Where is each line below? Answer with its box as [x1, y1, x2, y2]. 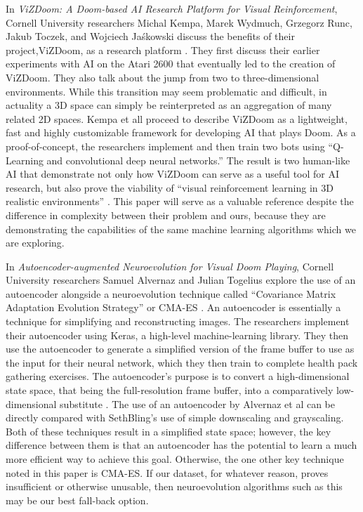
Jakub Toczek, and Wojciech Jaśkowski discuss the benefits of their [6, 29, 295, 44]
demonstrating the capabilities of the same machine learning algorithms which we [6, 221, 356, 236]
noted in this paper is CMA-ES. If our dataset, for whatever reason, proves [6, 465, 329, 480]
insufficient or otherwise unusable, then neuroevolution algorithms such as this [6, 479, 343, 494]
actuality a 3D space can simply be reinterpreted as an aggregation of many [6, 98, 332, 112]
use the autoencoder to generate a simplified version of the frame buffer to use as [6, 341, 355, 356]
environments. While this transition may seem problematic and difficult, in [6, 84, 327, 98]
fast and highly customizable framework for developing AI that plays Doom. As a [6, 125, 356, 140]
